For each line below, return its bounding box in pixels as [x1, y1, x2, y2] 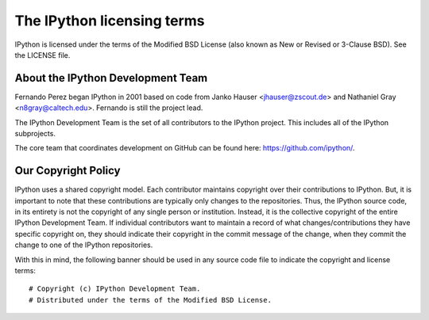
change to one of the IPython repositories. [14, 240, 153, 250]
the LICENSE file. [14, 50, 71, 59]
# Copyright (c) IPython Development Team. [29, 284, 201, 293]
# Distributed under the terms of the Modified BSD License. [29, 295, 272, 304]
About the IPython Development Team [14, 71, 208, 85]
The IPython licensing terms [14, 12, 206, 29]
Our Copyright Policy [14, 164, 121, 177]
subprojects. [14, 129, 56, 139]
